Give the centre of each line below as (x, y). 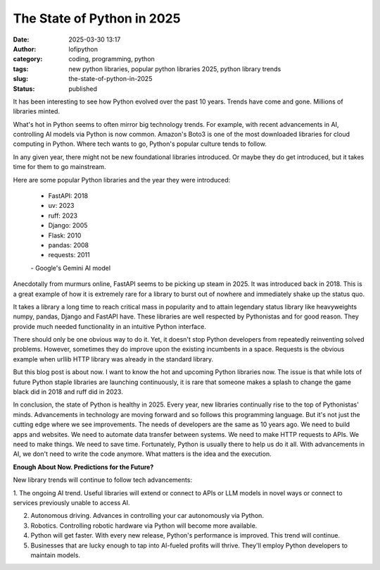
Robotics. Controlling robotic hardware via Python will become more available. (144, 526)
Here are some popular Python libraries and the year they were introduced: (122, 180)
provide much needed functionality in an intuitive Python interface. (110, 326)
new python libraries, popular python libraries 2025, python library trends (175, 69)
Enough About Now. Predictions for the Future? (83, 467)
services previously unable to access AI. (71, 502)
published (83, 89)
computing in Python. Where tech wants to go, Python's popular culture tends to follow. (140, 144)
